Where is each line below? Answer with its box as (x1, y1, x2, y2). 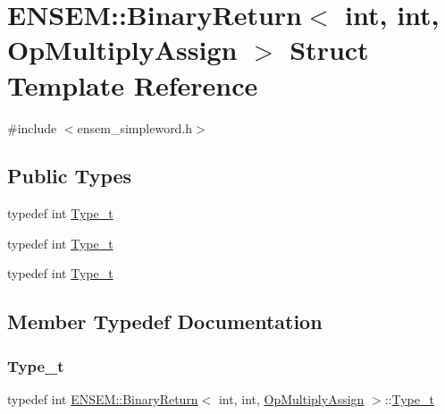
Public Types (7, 162, 132, 190)
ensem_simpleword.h (77, 118, 193, 137)
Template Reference (7, 66, 258, 103)
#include (7, 118, 57, 137)
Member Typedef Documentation (7, 308, 323, 335)
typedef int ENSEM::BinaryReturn (7, 390, 198, 409)
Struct (290, 31, 369, 68)
